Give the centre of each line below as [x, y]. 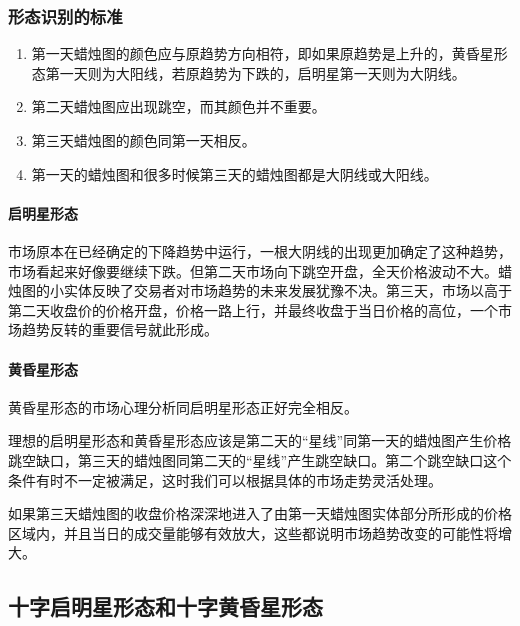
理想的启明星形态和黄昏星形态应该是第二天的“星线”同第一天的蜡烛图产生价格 [260, 440]
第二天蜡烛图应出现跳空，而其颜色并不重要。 [178, 106]
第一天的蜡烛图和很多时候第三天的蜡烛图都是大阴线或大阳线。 [234, 173]
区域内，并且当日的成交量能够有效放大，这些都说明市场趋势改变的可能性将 [253, 532]
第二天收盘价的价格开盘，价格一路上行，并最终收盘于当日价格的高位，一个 [253, 309]
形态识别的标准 [65, 15]
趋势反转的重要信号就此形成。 [119, 329]
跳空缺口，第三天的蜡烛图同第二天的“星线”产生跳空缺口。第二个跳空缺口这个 [260, 459]
